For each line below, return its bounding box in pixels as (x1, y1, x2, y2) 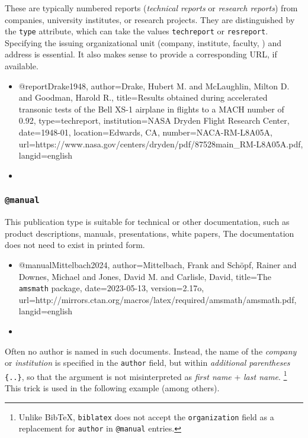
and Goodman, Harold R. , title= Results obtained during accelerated (18, 91, 268, 104)
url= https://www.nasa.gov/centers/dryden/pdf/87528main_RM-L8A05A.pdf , (18, 137, 303, 150)
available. (5, 60, 38, 72)
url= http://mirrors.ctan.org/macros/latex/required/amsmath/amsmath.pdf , (18, 293, 297, 305)
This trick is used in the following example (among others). (5, 382, 220, 394)
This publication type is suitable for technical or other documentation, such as (5, 215, 290, 228)
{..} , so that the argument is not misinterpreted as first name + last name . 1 (5, 368, 287, 382)
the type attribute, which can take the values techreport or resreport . (5, 25, 268, 37)
